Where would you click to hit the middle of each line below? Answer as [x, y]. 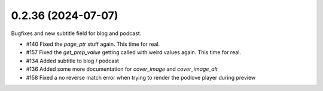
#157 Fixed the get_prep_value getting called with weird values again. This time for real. [134, 52]
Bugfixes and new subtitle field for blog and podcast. [76, 33]
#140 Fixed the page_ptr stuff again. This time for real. [93, 44]
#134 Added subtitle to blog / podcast [73, 61]
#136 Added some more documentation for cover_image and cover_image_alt [122, 69]
